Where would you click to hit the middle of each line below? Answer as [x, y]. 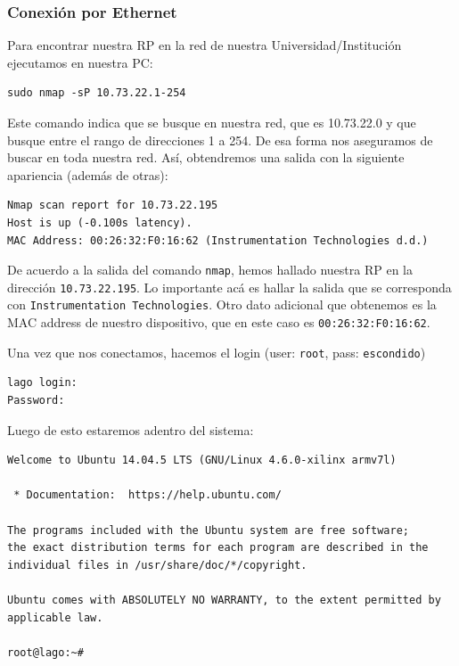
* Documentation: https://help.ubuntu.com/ [148, 495]
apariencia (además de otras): [88, 174]
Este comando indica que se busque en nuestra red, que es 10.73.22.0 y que [212, 122]
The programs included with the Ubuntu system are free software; [209, 530]
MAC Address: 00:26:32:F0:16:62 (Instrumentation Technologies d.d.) [218, 240]
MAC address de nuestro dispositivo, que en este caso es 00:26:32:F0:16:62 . [219, 322]
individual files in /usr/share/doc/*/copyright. [157, 565]
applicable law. [55, 617]
